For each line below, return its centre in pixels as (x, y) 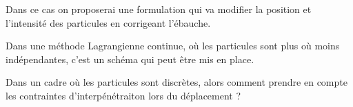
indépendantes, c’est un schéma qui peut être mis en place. (130, 59)
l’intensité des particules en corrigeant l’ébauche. (108, 22)
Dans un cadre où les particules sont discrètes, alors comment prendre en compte (176, 82)
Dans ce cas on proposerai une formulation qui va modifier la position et (159, 9)
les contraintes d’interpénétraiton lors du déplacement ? (123, 95)
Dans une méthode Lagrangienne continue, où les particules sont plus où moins (173, 46)
